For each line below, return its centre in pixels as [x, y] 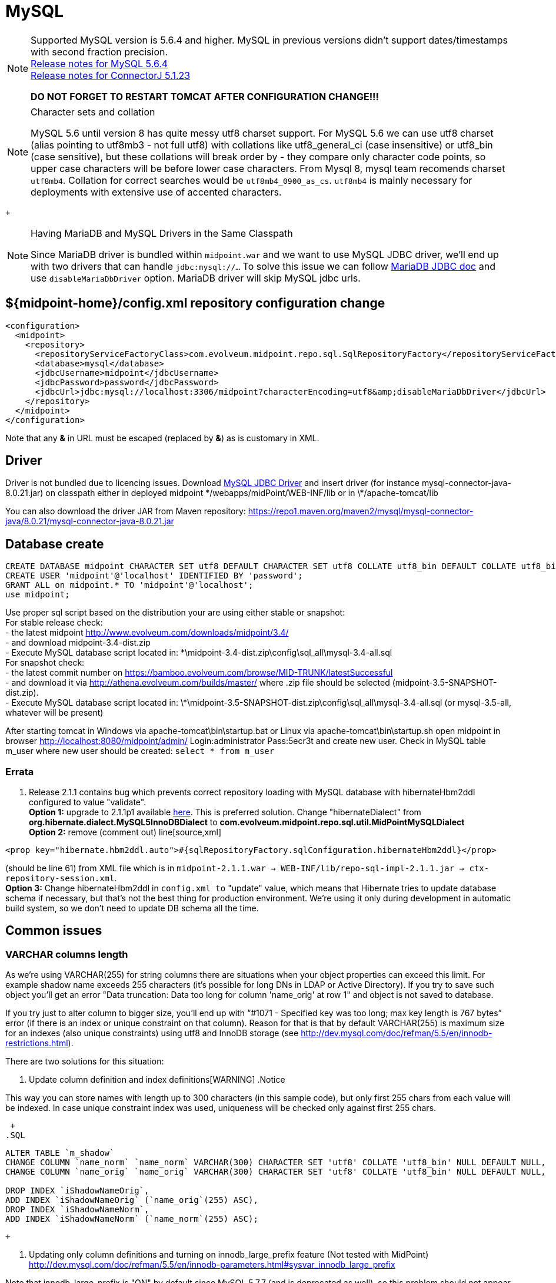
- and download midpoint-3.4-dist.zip [78, 643]
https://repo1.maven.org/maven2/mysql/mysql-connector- [361, 511]
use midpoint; [38, 595]
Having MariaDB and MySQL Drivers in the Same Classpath [162, 233]
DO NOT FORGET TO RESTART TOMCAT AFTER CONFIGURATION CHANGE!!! [205, 96]
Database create [55, 544]
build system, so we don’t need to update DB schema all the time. [132, 908]
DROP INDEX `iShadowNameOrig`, [77, 1191]
